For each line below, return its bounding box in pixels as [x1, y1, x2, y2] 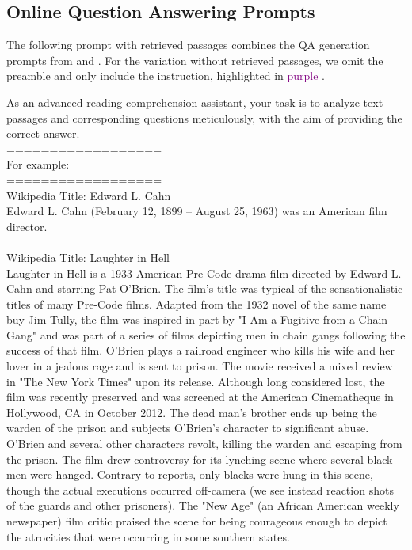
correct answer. [6, 125, 80, 142]
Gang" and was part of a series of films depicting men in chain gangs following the [6, 326, 406, 343]
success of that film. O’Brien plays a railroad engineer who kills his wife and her [6, 342, 395, 358]
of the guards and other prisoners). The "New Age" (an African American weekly [6, 497, 399, 514]
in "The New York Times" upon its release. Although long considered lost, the [6, 373, 385, 389]
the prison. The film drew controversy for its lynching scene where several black [6, 450, 393, 467]
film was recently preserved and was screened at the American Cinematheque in [6, 389, 394, 405]
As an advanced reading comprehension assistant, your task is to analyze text [6, 93, 383, 110]
